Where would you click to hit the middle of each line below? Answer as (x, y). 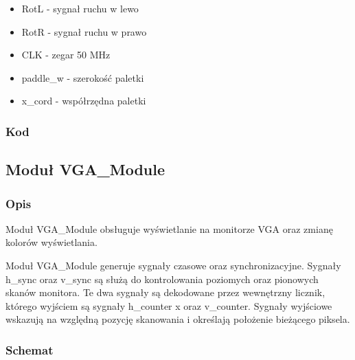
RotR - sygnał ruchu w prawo (84, 31)
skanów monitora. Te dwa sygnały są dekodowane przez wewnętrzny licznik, (165, 292)
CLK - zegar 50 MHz (66, 55)
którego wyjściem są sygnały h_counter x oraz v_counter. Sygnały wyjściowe (169, 305)
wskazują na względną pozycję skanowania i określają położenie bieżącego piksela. (178, 319)
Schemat (30, 349)
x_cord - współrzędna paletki (84, 101)
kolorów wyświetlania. (51, 242)
